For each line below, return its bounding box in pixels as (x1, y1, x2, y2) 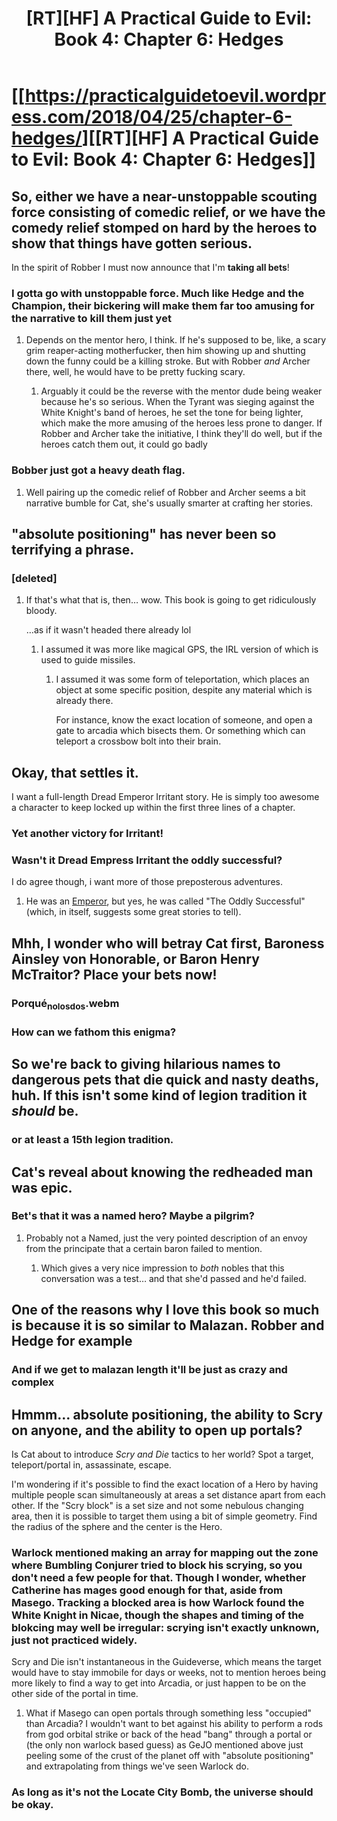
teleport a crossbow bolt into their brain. (55, 735, 222, 747)
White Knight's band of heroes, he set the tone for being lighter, (40, 407, 304, 419)
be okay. (11, 1798, 54, 1812)
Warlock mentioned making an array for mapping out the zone (11, 1545, 319, 1559)
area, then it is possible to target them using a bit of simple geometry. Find (11, 1510, 318, 1522)
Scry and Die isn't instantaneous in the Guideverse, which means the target (11, 1656, 322, 1668)
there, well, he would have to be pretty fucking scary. (25, 366, 246, 378)
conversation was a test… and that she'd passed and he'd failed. (40, 1272, 307, 1284)
